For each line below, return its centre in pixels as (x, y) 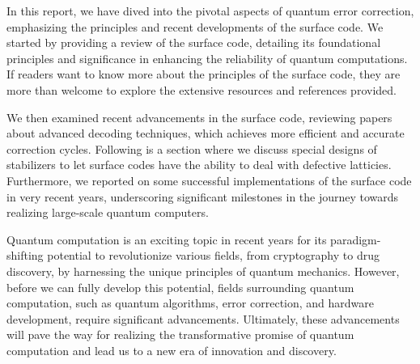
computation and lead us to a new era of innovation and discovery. (172, 350)
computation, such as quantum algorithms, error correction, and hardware (191, 303)
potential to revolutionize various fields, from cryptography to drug (213, 255)
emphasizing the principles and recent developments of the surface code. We (195, 26)
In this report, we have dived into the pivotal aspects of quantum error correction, (210, 11)
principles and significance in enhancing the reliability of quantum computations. (207, 58)
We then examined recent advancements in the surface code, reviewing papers (199, 117)
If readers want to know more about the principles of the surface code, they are (204, 74)
